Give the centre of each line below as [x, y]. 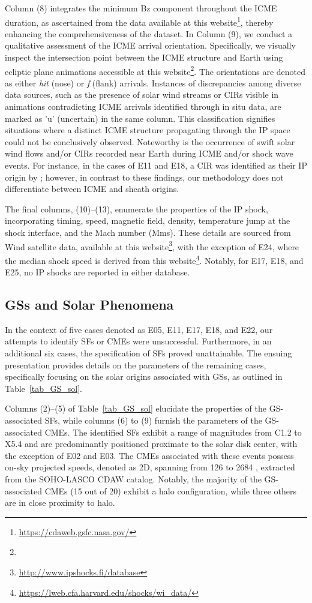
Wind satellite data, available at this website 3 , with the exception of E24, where [152, 245]
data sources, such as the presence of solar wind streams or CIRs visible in [142, 94]
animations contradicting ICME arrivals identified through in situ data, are [143, 106]
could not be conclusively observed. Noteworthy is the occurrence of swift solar [150, 141]
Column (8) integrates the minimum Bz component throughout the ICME [141, 8]
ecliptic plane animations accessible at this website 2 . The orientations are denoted [155, 70]
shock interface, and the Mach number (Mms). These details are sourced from [148, 232]
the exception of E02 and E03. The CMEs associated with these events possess [149, 455]
